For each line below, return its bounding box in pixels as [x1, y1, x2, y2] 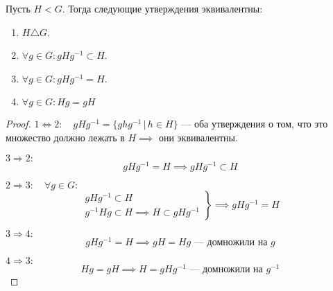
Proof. [6, 116, 31, 131]
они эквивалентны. [158, 130, 238, 144]
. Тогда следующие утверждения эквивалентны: [62, 1, 263, 15]
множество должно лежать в [6, 130, 125, 144]
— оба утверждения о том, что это [181, 116, 328, 131]
